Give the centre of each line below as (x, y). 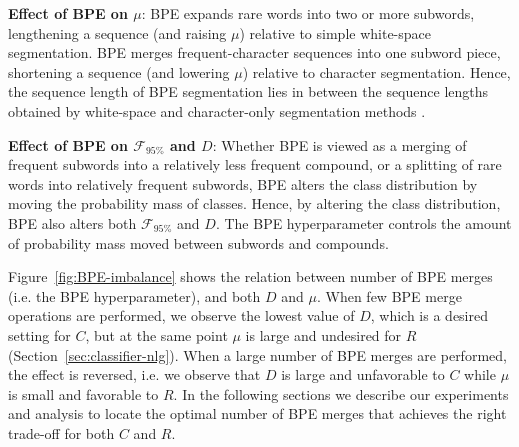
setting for (39, 334)
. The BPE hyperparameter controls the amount (363, 222)
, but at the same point (156, 334)
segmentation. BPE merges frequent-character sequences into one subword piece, (254, 52)
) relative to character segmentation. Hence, (376, 71)
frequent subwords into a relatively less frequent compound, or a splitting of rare (255, 164)
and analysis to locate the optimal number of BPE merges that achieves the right (257, 413)
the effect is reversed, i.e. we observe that (134, 374)
